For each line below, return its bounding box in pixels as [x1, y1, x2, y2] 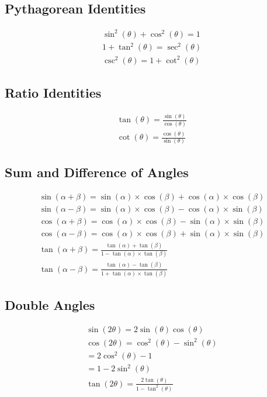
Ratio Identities [5, 84, 102, 102]
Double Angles [5, 296, 95, 314]
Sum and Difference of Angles [5, 163, 189, 181]
